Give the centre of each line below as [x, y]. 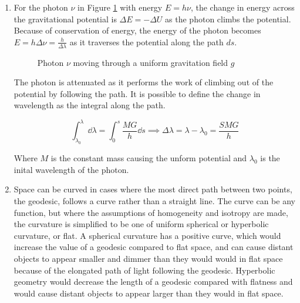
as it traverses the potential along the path [146, 41]
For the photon [41, 7]
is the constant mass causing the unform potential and [149, 158]
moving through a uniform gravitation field [151, 62]
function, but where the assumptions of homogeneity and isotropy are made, [151, 212]
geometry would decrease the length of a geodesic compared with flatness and [153, 282]
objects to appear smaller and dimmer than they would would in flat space [148, 258]
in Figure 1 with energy [120, 7]
